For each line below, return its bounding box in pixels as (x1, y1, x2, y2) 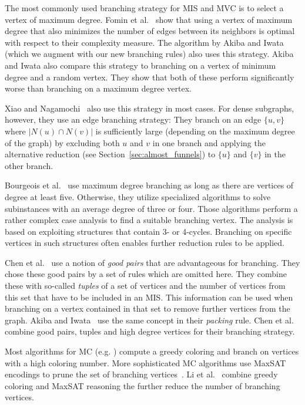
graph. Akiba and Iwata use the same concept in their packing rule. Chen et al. (5, 313, 294, 326)
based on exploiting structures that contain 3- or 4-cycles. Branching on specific (5, 225, 292, 237)
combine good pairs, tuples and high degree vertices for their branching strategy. (5, 325, 295, 338)
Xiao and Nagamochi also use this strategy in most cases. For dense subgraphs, (5, 102, 294, 114)
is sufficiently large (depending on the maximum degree (95, 124, 295, 137)
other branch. (5, 159, 53, 171)
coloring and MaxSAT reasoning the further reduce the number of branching (5, 379, 280, 392)
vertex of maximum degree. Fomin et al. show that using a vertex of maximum (5, 13, 293, 25)
